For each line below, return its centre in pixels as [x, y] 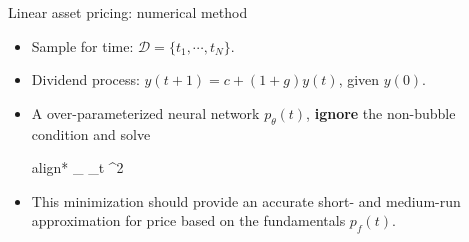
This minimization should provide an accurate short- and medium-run [246, 200]
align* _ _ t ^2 [77, 167]
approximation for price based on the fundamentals [188, 220]
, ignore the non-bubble [381, 112]
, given [359, 79]
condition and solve [91, 133]
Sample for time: [82, 45]
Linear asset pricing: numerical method [128, 12]
